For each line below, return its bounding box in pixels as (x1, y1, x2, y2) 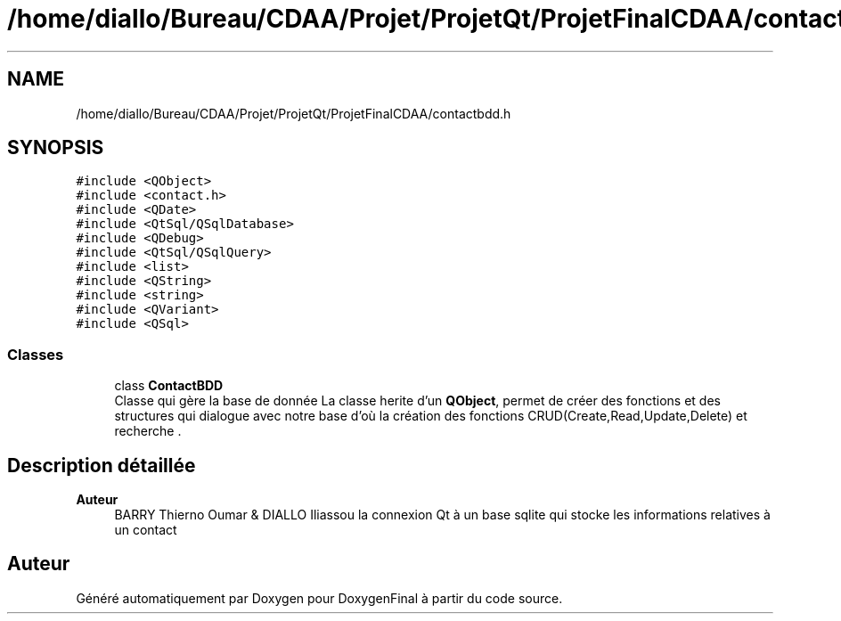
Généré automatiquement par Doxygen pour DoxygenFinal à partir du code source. (76, 590, 563, 606)
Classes (7, 345, 64, 364)
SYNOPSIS (7, 136, 104, 159)
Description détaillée (7, 453, 196, 477)
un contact (114, 522, 177, 538)
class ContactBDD (114, 378, 224, 394)
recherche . (114, 423, 182, 439)
